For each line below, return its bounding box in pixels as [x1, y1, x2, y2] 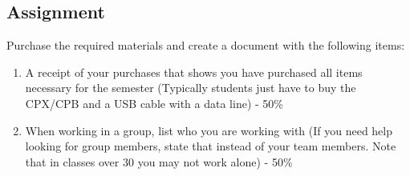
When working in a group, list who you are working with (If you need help [25, 122, 393, 138]
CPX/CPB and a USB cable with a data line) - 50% [25, 94, 283, 111]
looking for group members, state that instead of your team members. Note [25, 138, 396, 154]
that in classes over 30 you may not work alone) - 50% [25, 153, 293, 170]
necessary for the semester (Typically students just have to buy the [25, 79, 356, 96]
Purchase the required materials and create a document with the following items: [6, 37, 405, 54]
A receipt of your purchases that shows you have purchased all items [25, 63, 363, 80]
